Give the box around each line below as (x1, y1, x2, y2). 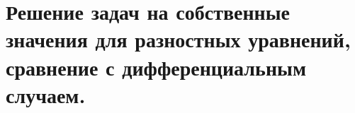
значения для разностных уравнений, (6, 25, 351, 54)
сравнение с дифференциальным (6, 52, 306, 81)
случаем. (6, 80, 86, 109)
